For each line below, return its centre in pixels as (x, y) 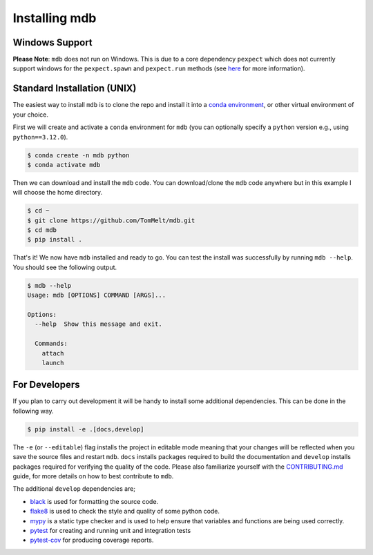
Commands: (51, 344)
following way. (34, 411)
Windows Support (52, 42)
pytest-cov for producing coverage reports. (92, 540)
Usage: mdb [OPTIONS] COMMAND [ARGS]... (96, 295)
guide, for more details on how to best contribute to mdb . (93, 476)
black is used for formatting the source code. (94, 501)
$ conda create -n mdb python (78, 155)
